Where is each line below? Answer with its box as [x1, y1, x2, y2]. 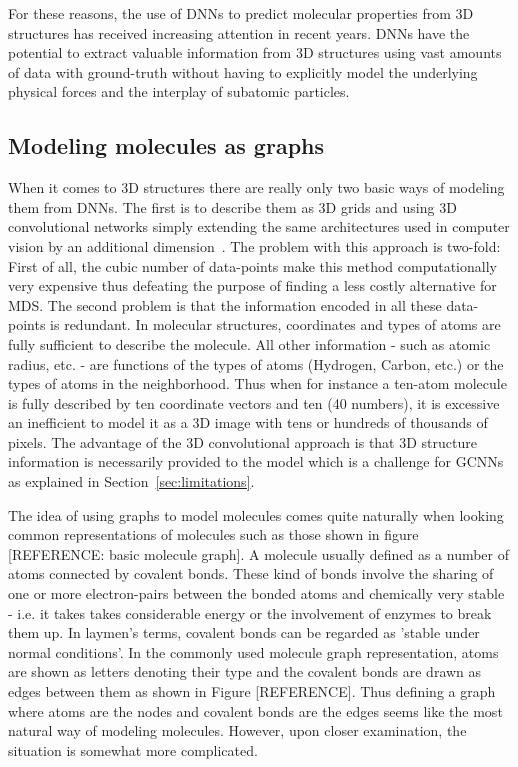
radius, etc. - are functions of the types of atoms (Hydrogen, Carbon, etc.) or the [8, 353, 504, 374]
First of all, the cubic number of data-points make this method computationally [8, 255, 497, 276]
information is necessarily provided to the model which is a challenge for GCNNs [8, 451, 504, 472]
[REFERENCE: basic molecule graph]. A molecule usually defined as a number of [8, 543, 510, 564]
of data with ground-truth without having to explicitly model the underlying [8, 61, 478, 82]
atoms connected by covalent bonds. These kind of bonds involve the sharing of [8, 563, 494, 584]
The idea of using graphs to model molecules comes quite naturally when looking [8, 504, 504, 525]
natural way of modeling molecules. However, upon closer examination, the [8, 720, 467, 741]
